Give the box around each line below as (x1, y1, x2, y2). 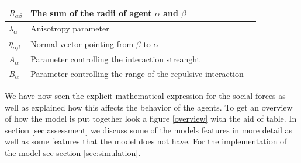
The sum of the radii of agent (30, 6, 152, 19)
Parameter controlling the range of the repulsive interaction (30, 67, 244, 79)
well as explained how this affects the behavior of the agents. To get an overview (5, 101, 293, 113)
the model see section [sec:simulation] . (5, 147, 141, 158)
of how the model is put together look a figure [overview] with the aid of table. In (5, 112, 297, 125)
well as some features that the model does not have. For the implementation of (5, 135, 287, 147)
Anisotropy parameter (30, 22, 109, 34)
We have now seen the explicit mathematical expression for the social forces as (5, 90, 286, 102)
